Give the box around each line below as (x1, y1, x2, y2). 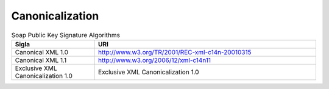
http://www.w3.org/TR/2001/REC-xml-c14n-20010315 (97, 48, 252, 56)
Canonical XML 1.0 (15, 48, 69, 56)
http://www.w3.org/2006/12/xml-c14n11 (97, 55, 211, 64)
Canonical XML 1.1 (15, 55, 67, 64)
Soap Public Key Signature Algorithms (11, 30, 120, 39)
